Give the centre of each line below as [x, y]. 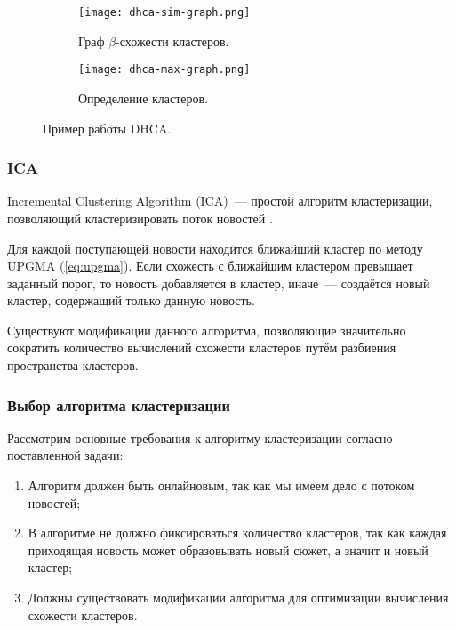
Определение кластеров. [144, 97]
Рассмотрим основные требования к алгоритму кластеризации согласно [200, 437]
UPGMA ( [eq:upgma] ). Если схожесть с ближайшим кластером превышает [210, 266]
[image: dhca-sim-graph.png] [164, 12]
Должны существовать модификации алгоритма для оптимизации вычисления [238, 598]
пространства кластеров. [73, 365]
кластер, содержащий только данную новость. [131, 300]
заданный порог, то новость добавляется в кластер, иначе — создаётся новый [219, 283]
